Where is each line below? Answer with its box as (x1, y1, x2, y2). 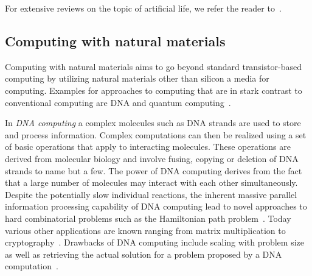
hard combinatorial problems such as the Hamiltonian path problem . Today (5, 211, 291, 224)
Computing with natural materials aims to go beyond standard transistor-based (5, 60, 302, 73)
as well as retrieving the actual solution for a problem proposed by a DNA (5, 247, 282, 260)
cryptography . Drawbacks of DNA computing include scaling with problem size (5, 236, 304, 249)
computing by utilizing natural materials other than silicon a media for (5, 72, 269, 85)
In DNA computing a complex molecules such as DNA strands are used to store (5, 116, 301, 129)
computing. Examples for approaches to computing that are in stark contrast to (5, 83, 302, 96)
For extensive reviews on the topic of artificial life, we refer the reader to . (5, 2, 282, 14)
